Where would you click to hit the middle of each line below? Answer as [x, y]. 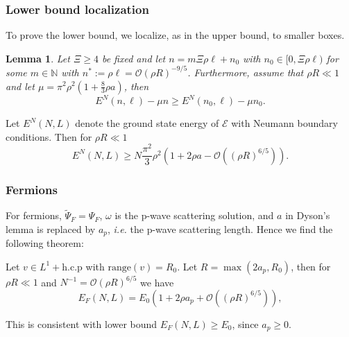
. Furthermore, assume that [246, 72]
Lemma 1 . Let [38, 58]
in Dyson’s [308, 215]
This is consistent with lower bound [82, 323]
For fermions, [34, 215]
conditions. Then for [49, 136]
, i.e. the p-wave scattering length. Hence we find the [220, 228]
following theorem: [45, 243]
